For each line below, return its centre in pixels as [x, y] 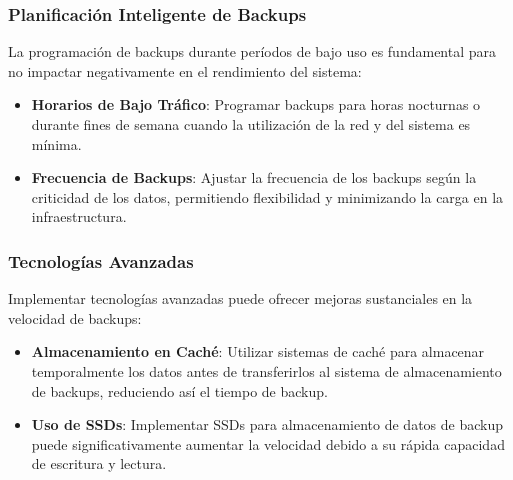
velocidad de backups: [75, 317]
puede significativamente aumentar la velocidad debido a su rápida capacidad [268, 443]
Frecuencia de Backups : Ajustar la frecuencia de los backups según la [254, 177]
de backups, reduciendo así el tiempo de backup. [179, 390]
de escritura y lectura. [99, 463]
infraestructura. [79, 216]
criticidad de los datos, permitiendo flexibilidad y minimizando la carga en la [267, 196]
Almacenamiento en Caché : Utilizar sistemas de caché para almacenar [258, 351]
